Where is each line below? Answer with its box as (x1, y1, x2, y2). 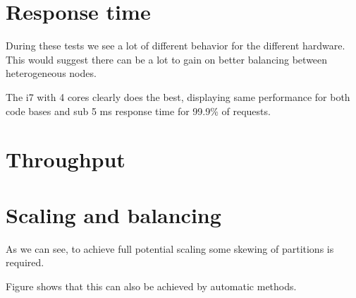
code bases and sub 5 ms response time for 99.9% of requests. (6, 103, 271, 118)
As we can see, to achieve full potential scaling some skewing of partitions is (6, 241, 334, 256)
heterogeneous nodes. (6, 66, 97, 81)
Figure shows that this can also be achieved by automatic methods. (6, 278, 297, 293)
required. (6, 255, 44, 270)
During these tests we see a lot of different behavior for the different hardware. (6, 38, 345, 53)
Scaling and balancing (6, 200, 221, 229)
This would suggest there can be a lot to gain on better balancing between (6, 52, 328, 66)
